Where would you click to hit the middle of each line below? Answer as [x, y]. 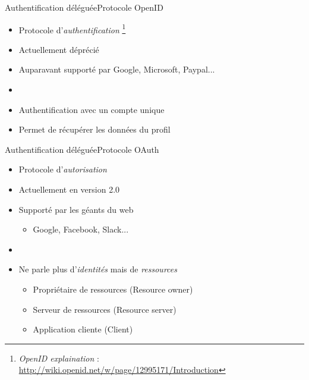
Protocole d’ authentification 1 [72, 29]
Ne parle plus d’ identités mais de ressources [98, 269]
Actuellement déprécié [59, 49]
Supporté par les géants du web [76, 209]
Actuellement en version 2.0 [69, 189]
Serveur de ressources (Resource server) [105, 309]
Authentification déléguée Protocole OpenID [84, 7]
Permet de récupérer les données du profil [94, 129]
